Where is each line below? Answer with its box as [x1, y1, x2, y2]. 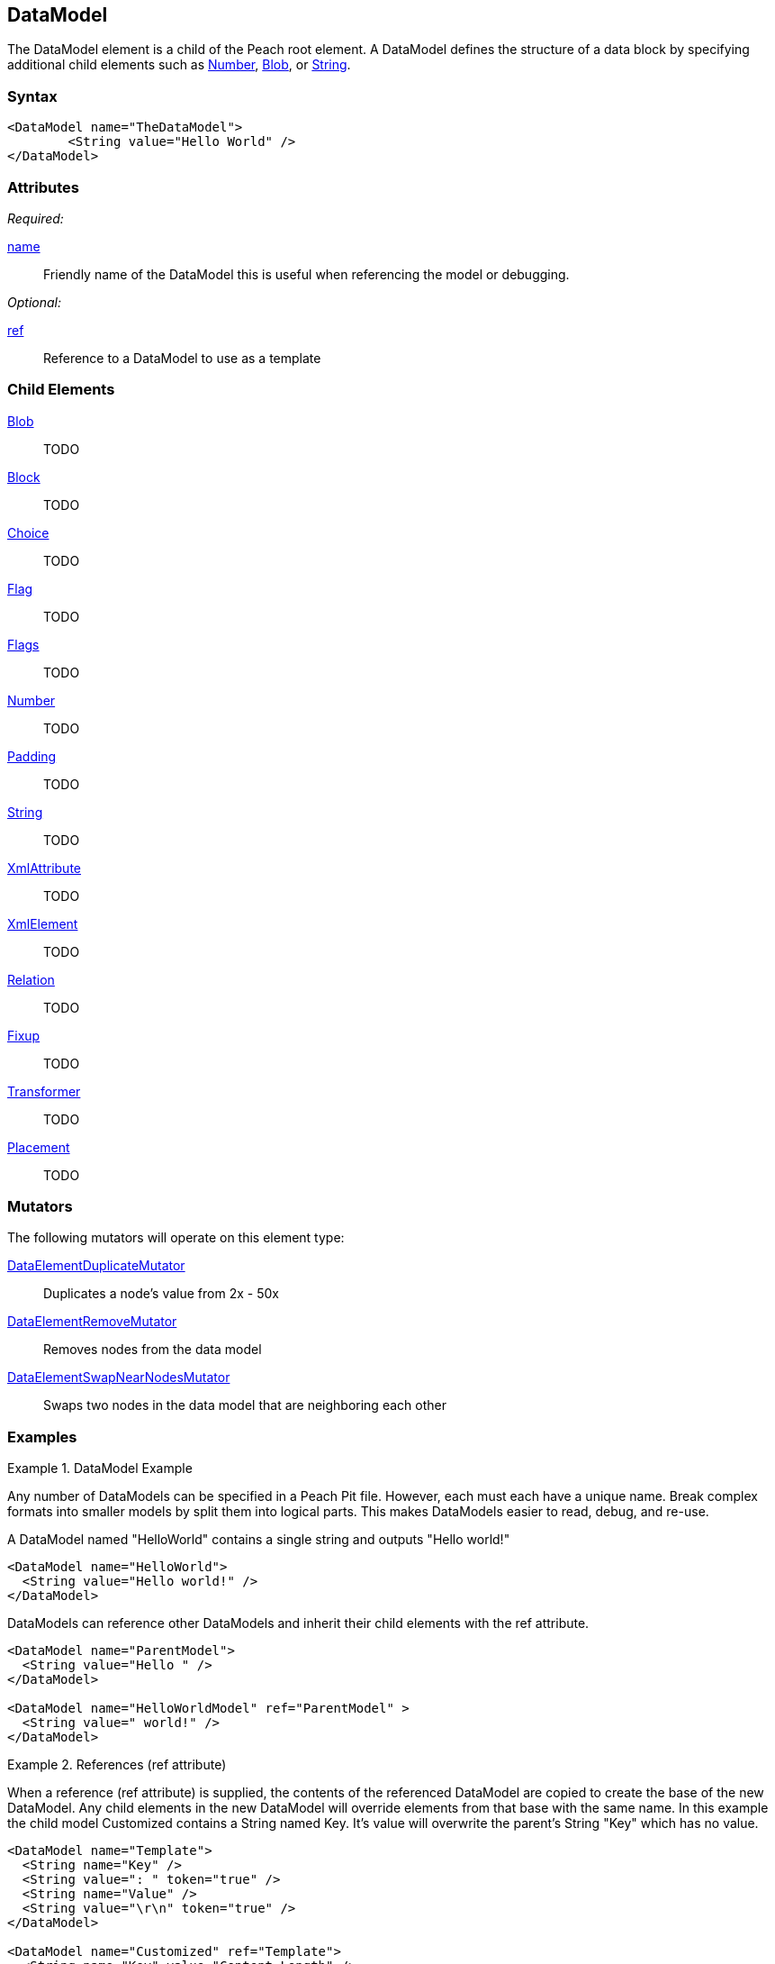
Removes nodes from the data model [43, 1341, 262, 1358]
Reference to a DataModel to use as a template [43, 350, 321, 366]
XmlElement [7, 915, 78, 932]
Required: [7, 210, 64, 226]
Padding [7, 748, 57, 764]
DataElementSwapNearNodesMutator [7, 1369, 230, 1386]
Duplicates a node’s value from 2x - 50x [43, 1286, 279, 1302]
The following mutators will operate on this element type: [7, 1230, 345, 1246]
